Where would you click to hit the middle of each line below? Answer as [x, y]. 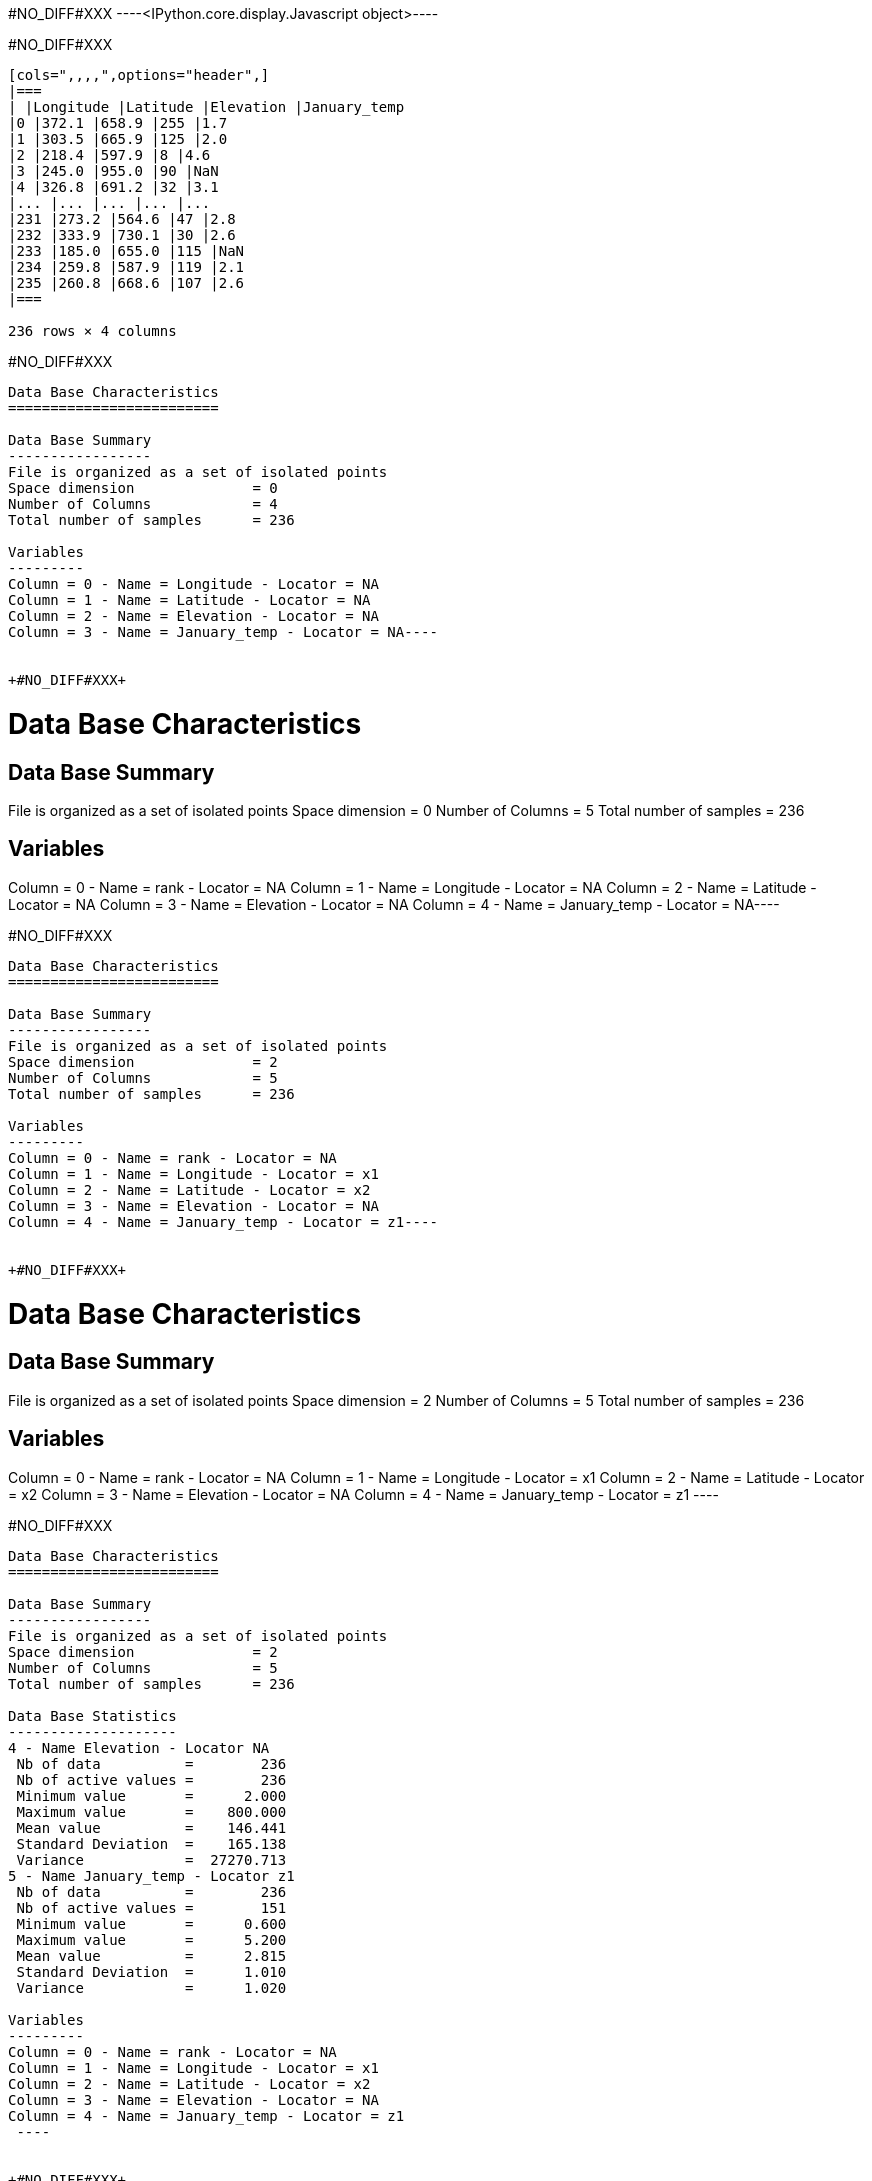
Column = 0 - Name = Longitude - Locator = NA [193, 584]
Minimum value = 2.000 [151, 1795]
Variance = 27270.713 [151, 1859]
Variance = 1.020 [151, 1987]
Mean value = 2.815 [151, 1955]
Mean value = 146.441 [151, 1827]
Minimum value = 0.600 [151, 1923]
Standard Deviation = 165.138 [151, 1843]
